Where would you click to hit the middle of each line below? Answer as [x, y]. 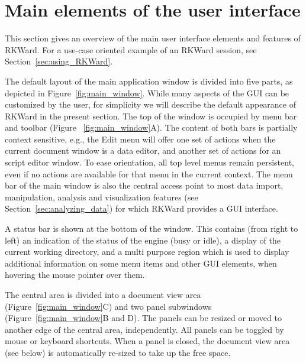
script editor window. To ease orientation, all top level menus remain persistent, [150, 162]
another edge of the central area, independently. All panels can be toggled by [144, 329]
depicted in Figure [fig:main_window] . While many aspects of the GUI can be [147, 93]
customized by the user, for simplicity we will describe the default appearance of [150, 104]
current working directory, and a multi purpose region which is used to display [147, 252]
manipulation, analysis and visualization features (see [102, 197]
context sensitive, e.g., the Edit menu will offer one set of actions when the [140, 139]
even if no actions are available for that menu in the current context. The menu [149, 174]
